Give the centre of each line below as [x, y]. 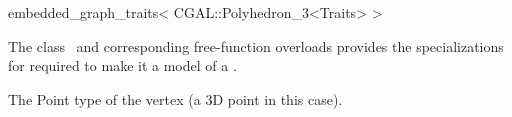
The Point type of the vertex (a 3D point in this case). [175, 98]
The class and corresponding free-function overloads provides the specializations [256, 45]
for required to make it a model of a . [122, 65]
